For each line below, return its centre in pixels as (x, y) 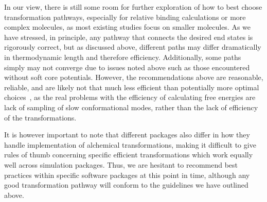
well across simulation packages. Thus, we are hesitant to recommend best (121, 164)
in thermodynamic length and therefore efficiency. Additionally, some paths (123, 57)
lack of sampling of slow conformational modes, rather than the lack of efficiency (131, 107)
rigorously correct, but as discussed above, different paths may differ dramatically (133, 47)
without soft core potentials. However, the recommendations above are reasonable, (134, 77)
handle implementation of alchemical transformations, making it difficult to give (130, 144)
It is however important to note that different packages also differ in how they (127, 135)
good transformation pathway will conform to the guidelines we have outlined (126, 185)
